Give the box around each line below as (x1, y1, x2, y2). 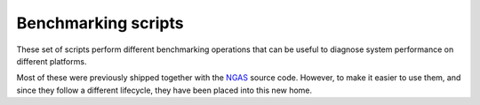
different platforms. (16, 56, 87, 66)
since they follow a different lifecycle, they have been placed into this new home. (16, 85, 313, 95)
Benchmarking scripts (16, 13, 184, 33)
